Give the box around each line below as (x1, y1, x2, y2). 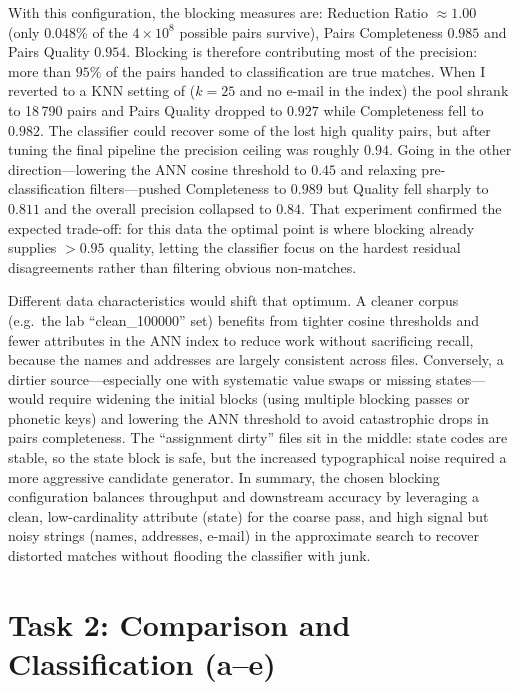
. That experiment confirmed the (301, 197, 502, 218)
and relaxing (340, 158, 417, 179)
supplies (8, 237, 57, 258)
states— (436, 368, 486, 389)
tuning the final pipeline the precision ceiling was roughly (8, 139, 360, 160)
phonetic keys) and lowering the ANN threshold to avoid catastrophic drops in (8, 407, 489, 428)
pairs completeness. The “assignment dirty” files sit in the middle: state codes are (8, 427, 508, 448)
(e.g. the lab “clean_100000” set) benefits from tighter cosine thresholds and (8, 309, 480, 330)
